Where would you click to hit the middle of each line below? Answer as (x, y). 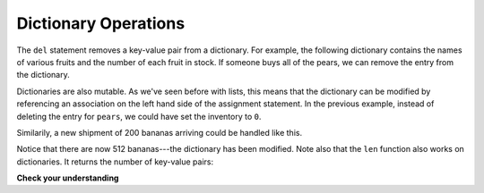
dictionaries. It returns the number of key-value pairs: (115, 162)
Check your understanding (68, 178)
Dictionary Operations (101, 23)
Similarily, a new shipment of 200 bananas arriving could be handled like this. (160, 132)
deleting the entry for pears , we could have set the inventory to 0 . (139, 116)
